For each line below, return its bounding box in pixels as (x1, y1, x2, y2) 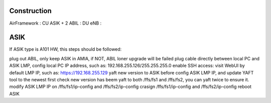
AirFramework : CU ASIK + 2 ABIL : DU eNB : (9, 20, 102, 26)
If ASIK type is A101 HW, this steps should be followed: (9, 46, 122, 52)
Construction (9, 7, 52, 15)
